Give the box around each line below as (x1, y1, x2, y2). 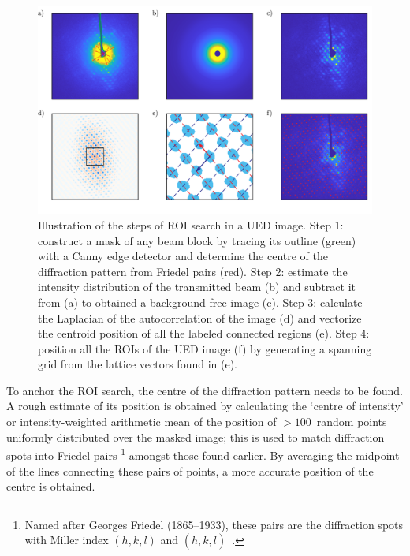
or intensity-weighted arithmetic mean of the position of (6, 413, 277, 430)
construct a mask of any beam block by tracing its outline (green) (38, 232, 356, 248)
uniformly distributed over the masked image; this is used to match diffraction (6, 428, 385, 445)
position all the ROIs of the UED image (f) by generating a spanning (38, 340, 372, 356)
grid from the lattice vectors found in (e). (38, 356, 237, 372)
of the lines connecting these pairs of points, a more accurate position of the (6, 462, 374, 479)
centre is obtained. (6, 478, 95, 494)
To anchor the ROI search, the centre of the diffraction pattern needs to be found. (6, 382, 403, 398)
